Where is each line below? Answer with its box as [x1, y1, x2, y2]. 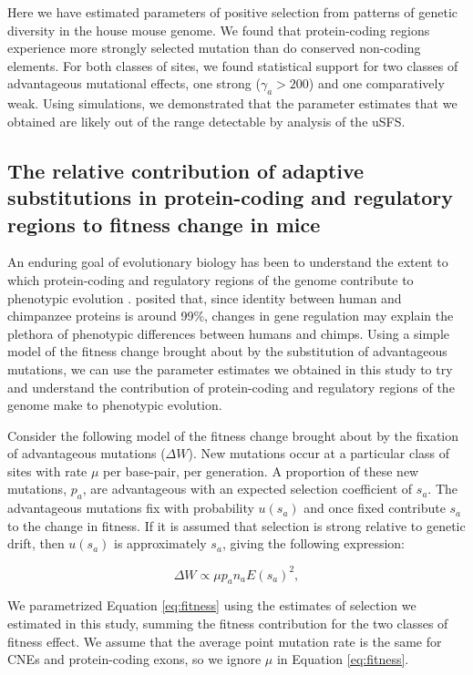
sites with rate [7, 461, 87, 480]
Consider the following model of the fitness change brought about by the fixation [7, 425, 459, 445]
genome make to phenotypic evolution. [7, 395, 222, 414]
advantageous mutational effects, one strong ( [7, 74, 261, 93]
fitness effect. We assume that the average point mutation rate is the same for [7, 631, 442, 650]
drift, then [7, 534, 65, 553]
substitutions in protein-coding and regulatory [7, 183, 454, 211]
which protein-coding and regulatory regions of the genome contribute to [7, 270, 414, 289]
